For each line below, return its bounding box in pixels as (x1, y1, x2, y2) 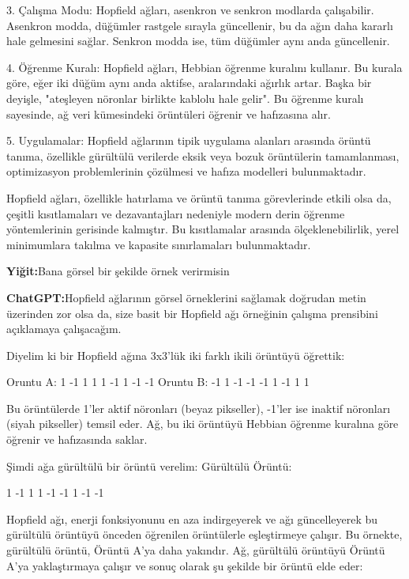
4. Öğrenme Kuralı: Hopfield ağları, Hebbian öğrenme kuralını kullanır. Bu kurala (6, 59, 403, 75)
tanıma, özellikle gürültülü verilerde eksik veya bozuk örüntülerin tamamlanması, (6, 147, 400, 164)
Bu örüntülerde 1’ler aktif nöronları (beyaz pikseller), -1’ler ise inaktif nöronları (6, 399, 391, 416)
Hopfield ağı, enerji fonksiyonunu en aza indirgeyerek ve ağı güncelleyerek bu (6, 510, 378, 527)
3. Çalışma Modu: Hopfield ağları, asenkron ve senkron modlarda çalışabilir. (6, 2, 374, 17)
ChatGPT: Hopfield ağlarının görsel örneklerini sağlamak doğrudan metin (6, 289, 366, 305)
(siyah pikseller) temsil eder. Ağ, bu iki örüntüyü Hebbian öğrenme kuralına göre (6, 415, 399, 432)
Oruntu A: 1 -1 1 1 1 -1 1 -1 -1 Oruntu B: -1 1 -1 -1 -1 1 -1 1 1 (6, 373, 310, 390)
